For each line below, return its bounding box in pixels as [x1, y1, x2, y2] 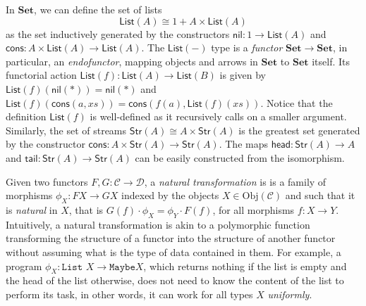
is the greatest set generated [238, 122, 360, 137]
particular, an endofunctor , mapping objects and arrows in [6, 53, 258, 68]
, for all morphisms [212, 202, 295, 217]
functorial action [6, 68, 77, 82]
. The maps [219, 136, 268, 151]
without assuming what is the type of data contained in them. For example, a [6, 244, 341, 259]
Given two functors [6, 174, 88, 189]
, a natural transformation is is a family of [144, 174, 327, 189]
